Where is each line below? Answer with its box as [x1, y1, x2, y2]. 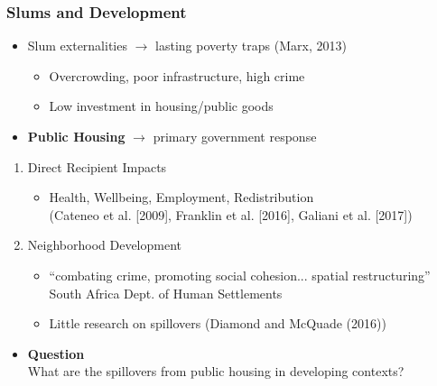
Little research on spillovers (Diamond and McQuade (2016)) [49, 314, 386, 333]
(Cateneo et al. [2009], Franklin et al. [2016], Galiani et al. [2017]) [49, 205, 413, 224]
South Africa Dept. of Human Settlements [49, 283, 283, 302]
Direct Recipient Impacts [27, 157, 167, 176]
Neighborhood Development [27, 235, 181, 254]
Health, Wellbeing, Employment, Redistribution [49, 188, 314, 207]
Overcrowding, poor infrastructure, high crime [49, 66, 305, 85]
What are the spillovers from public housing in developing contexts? [27, 362, 404, 381]
